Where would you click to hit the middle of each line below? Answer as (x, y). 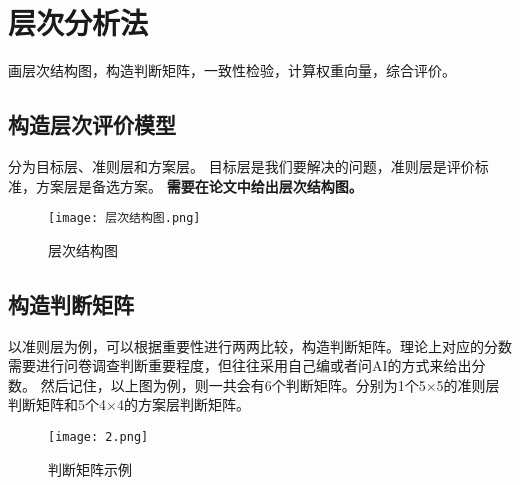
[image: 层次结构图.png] (124, 218)
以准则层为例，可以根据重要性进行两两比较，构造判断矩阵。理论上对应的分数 (260, 345)
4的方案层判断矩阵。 (183, 404)
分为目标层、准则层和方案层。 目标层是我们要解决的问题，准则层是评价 (241, 165)
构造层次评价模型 (92, 124)
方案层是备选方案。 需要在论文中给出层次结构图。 (199, 185)
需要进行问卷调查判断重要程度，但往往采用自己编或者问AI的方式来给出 (240, 365)
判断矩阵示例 (90, 468)
